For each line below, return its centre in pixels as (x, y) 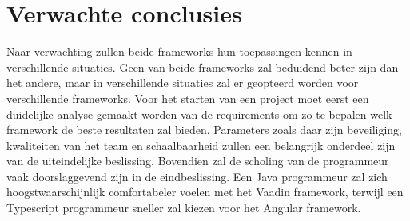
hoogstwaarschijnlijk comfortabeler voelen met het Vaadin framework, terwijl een (205, 192)
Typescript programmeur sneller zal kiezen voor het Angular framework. (184, 208)
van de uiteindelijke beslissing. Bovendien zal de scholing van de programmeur (198, 161)
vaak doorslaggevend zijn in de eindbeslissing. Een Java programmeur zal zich (197, 176)
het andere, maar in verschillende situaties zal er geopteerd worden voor (183, 83)
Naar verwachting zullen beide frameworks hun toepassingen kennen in (179, 51)
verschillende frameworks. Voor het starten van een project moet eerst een (188, 98)
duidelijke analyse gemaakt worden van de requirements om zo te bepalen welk (199, 114)
